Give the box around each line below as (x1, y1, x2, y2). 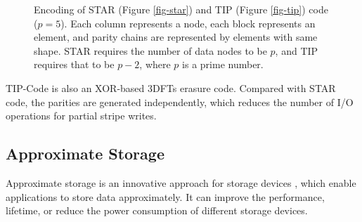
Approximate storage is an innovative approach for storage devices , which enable (6, 175, 356, 190)
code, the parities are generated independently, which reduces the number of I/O (6, 94, 354, 109)
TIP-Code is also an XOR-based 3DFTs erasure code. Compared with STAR (6, 80, 336, 95)
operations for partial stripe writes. (6, 108, 157, 123)
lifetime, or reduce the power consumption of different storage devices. (6, 203, 308, 218)
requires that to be (34, 57, 115, 72)
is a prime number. (182, 57, 264, 72)
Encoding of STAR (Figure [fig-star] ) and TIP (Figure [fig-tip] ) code (34, 2, 328, 16)
